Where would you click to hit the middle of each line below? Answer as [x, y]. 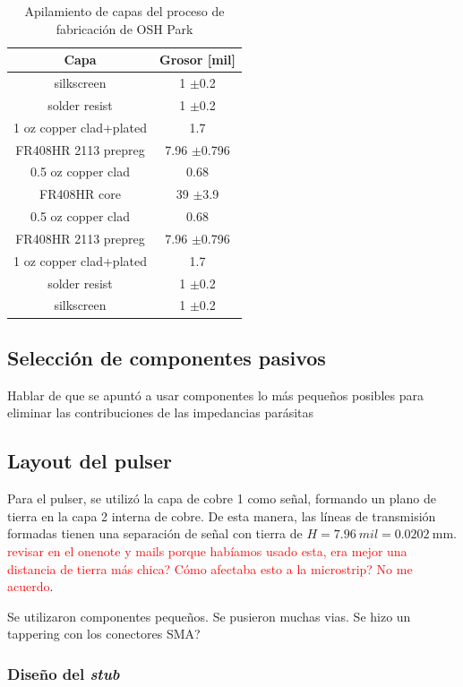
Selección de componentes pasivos [167, 357]
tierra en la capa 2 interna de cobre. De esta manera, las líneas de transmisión [222, 515]
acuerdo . [30, 586]
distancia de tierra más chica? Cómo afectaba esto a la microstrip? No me [210, 568]
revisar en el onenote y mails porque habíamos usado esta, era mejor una [207, 550]
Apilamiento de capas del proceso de [124, 11]
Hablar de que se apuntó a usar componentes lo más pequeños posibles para [215, 395]
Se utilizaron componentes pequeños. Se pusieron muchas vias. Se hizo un [209, 616]
